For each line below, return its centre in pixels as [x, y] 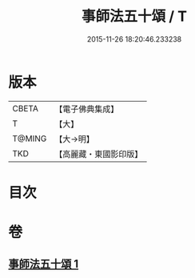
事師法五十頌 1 [44, 264]
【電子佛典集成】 [87, 109]
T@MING [30, 139]
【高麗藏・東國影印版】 [99, 154]
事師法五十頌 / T [134, 16]
